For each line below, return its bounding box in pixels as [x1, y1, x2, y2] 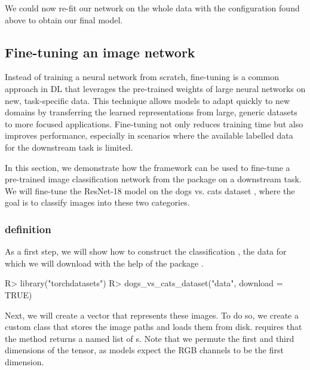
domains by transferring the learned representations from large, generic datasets [5, 106, 297, 118]
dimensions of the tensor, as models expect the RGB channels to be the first [5, 344, 284, 356]
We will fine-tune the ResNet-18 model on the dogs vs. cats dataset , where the [5, 184, 295, 197]
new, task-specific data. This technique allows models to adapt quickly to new [5, 94, 290, 106]
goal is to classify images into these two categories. [5, 196, 190, 209]
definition [5, 221, 51, 236]
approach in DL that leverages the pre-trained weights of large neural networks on [5, 82, 306, 94]
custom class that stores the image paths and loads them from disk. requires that [5, 320, 302, 333]
